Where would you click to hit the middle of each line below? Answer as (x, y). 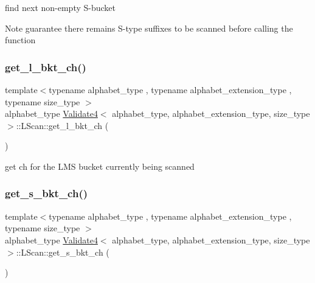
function (20, 40)
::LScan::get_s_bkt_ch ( (63, 252)
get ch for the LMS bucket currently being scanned (100, 166)
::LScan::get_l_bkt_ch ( (62, 125)
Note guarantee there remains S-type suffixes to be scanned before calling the (149, 28)
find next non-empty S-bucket (61, 7)
